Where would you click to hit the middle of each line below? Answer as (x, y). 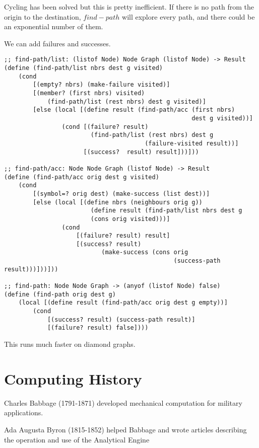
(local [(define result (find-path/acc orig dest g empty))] (123, 303)
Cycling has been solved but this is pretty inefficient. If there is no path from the (129, 7)
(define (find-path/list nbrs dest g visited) (83, 68)
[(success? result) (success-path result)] (121, 319)
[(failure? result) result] (123, 236)
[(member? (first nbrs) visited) (89, 93)
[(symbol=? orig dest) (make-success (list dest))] (121, 194)
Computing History (73, 378)
